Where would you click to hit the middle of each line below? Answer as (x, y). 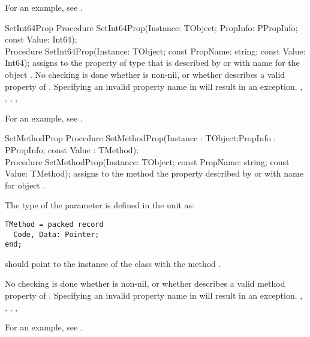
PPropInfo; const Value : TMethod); (72, 149)
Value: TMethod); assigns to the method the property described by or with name (154, 173)
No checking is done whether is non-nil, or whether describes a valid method (145, 283)
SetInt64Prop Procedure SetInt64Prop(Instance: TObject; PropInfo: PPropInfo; (151, 27)
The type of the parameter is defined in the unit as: (100, 205)
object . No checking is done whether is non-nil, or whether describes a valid (145, 74)
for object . (25, 185)
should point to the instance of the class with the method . (113, 263)
